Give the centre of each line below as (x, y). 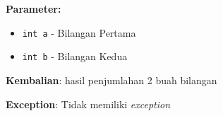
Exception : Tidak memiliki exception (88, 104)
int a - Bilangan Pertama (79, 32)
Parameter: (34, 8)
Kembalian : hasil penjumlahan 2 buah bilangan (111, 80)
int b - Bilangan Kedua (75, 56)
